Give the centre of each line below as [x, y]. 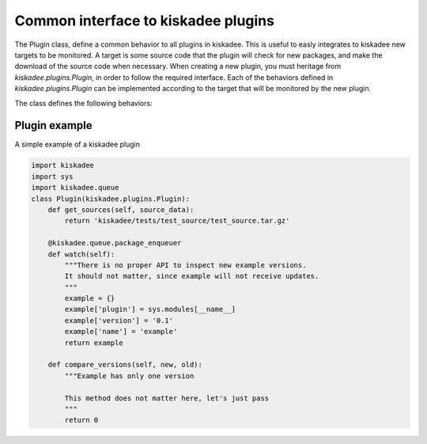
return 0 [81, 420]
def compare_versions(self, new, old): [125, 365]
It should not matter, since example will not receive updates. [192, 276]
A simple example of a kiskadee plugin [77, 144]
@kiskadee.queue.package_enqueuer [115, 243]
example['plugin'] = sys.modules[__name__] [150, 309]
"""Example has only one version [129, 376]
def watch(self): [81, 254]
